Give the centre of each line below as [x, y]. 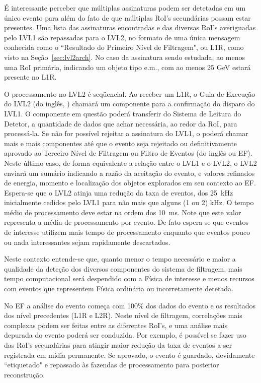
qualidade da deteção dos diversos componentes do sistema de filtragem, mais [123, 268]
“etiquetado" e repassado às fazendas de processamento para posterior [112, 365]
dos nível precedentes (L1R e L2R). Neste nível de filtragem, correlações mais [123, 315]
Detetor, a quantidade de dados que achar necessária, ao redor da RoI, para [121, 123]
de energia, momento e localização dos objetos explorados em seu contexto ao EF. [130, 183]
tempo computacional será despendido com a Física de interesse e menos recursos [129, 278]
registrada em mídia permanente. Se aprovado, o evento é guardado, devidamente [129, 355]
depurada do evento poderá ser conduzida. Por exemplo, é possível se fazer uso [125, 335]
